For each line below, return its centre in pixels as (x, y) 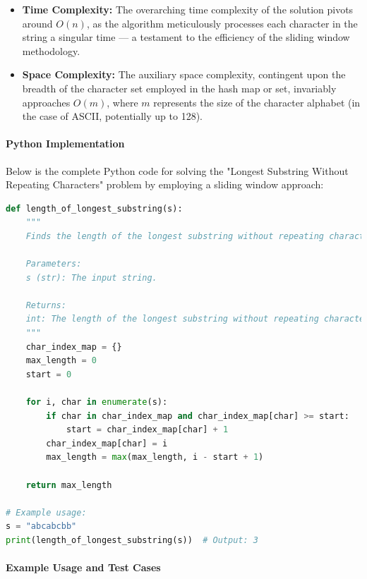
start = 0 (49, 374)
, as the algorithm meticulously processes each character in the (222, 23)
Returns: (46, 305)
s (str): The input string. (91, 278)
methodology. (51, 50)
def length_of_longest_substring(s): (94, 208)
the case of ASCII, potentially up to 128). (112, 116)
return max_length (69, 485)
